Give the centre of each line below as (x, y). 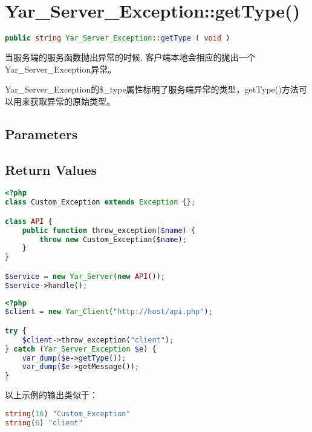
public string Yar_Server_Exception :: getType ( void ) (118, 38)
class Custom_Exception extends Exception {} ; (100, 202)
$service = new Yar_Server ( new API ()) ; (85, 276)
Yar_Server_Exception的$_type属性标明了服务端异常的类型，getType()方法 (152, 89)
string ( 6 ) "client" (44, 423)
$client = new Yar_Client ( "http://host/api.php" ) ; (109, 312)
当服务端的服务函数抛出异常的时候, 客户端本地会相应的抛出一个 (130, 57)
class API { (29, 221)
